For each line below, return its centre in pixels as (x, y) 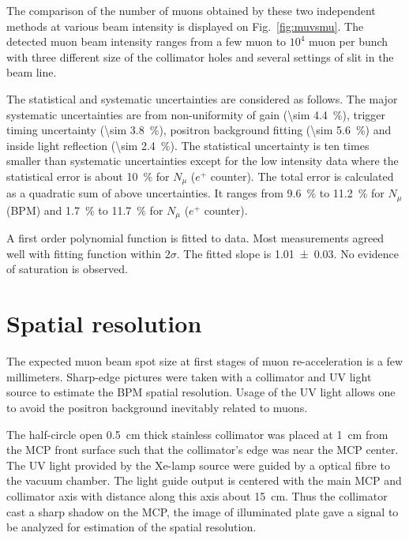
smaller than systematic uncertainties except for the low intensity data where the (203, 161)
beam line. (32, 72)
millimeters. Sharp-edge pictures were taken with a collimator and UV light (189, 376)
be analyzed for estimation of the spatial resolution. (131, 527)
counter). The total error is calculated (302, 176)
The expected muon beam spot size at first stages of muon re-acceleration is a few (205, 361)
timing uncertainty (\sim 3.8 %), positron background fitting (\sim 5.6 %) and (199, 130)
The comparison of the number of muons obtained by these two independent (191, 10)
